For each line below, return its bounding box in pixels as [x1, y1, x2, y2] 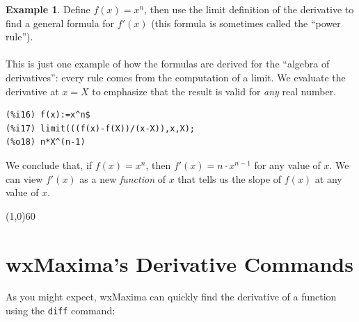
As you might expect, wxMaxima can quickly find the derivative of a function [6, 289, 337, 304]
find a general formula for [6, 15, 115, 30]
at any [314, 171, 342, 186]
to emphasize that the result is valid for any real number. [92, 83, 337, 98]
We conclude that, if [6, 157, 93, 172]
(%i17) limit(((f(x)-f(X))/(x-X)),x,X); [6, 123, 196, 134]
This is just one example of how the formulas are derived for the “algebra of [6, 56, 330, 71]
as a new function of [79, 171, 166, 186]
